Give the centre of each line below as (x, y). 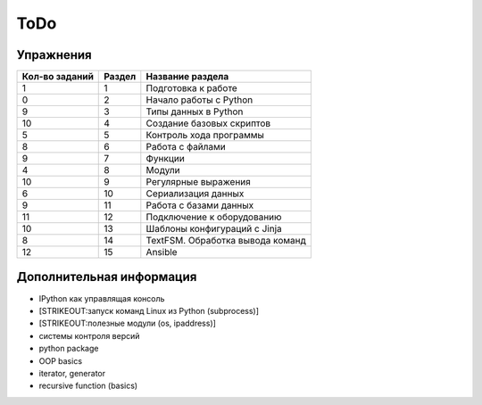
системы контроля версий (89, 335)
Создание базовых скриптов (208, 123)
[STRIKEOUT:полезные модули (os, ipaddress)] (127, 323)
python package (69, 349)
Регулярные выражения (199, 182)
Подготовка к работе (192, 88)
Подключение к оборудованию (214, 217)
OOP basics (61, 360)
